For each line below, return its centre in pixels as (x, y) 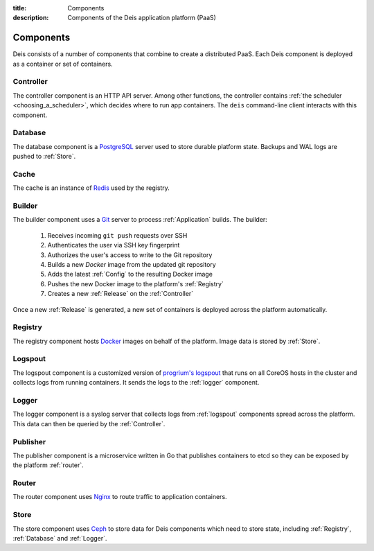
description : (31, 18)
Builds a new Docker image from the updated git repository (132, 264)
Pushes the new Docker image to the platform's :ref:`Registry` (136, 283)
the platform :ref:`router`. (48, 465)
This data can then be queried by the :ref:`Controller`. (89, 423)
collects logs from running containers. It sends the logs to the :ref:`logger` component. (136, 383)
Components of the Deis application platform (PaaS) (142, 18)
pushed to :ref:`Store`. (44, 157)
